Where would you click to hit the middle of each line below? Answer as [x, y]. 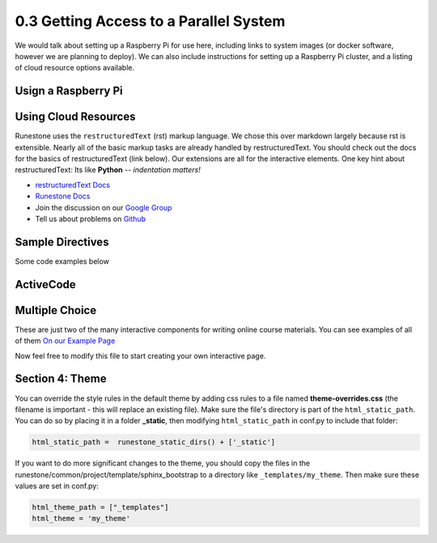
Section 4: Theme [61, 379]
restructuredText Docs [73, 185]
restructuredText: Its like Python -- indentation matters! [108, 170]
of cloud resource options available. [75, 68]
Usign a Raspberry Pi [69, 91]
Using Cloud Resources [75, 117]
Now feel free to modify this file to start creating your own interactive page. [140, 355]
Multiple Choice [56, 310]
